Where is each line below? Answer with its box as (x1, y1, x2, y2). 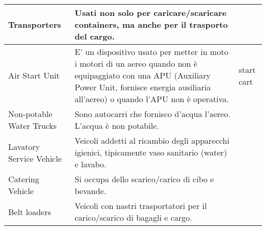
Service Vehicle (8, 152, 62, 164)
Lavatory (8, 140, 40, 152)
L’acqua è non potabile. (75, 120, 159, 131)
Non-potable (8, 108, 53, 120)
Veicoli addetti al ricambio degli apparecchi (75, 135, 230, 146)
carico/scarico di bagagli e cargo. (75, 212, 192, 223)
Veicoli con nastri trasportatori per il (75, 200, 207, 212)
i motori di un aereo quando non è (75, 57, 197, 69)
